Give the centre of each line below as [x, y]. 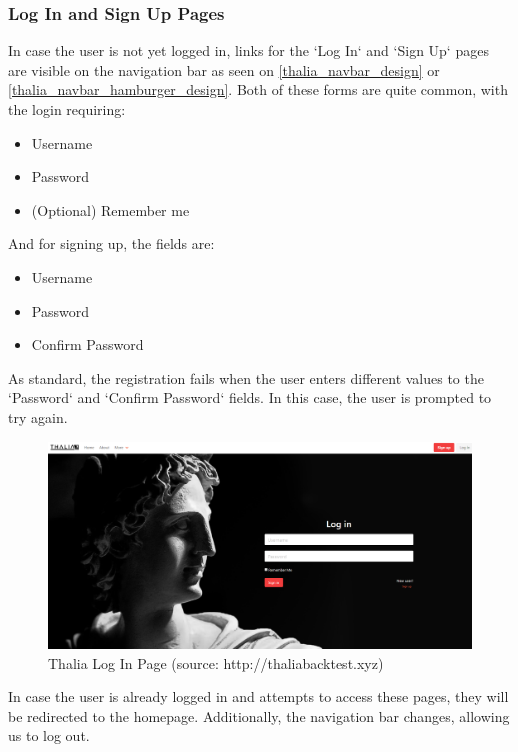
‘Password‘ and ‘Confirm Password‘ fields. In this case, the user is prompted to [250, 397]
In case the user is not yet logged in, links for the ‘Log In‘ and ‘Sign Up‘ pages [248, 50]
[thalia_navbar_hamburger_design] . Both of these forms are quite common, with [258, 89]
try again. [38, 416]
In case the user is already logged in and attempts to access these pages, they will [258, 696]
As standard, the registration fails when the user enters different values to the [246, 377]
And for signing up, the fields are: [111, 243]
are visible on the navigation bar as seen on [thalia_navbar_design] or [224, 69]
